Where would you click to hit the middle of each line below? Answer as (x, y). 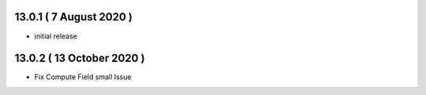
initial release (56, 36)
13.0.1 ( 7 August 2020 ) (74, 17)
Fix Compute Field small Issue (83, 77)
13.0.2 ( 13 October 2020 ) (80, 58)
